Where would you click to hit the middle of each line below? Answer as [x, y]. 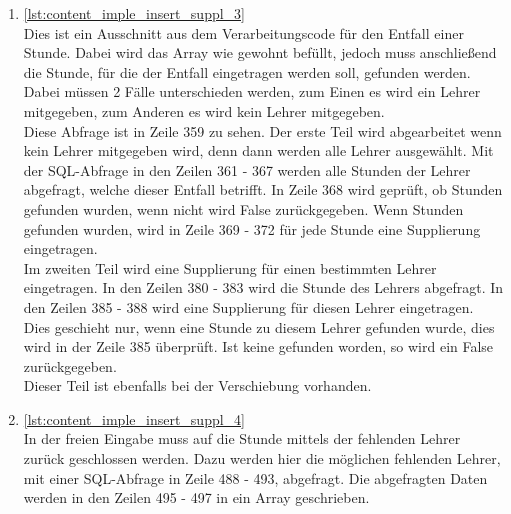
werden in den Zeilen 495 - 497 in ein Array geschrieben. [196, 497]
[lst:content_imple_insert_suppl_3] [134, 13]
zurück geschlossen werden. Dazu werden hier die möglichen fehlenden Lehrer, [262, 458]
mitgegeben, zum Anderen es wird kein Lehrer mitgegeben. [204, 110]
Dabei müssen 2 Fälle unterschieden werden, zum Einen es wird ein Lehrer [252, 91]
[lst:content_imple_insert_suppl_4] [134, 418]
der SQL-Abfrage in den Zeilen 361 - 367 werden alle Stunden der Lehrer [247, 169]
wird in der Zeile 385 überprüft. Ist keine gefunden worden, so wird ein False [258, 346]
